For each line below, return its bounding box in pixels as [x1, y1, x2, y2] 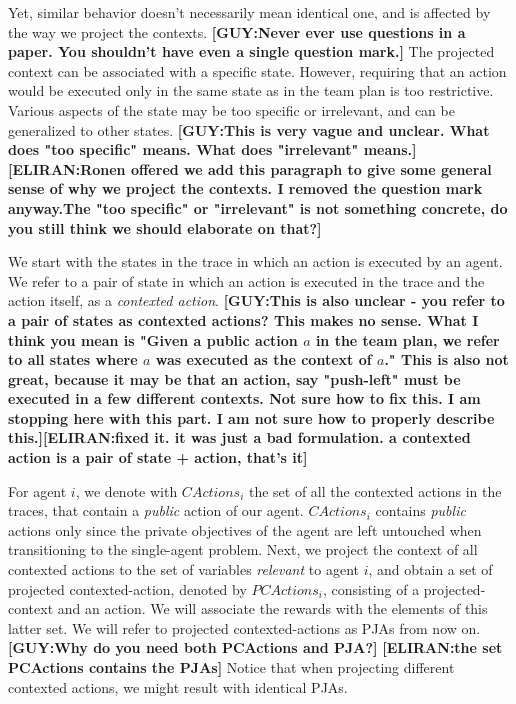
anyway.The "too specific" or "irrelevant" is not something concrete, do [8, 197, 508, 218]
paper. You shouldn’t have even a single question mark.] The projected [8, 41, 495, 62]
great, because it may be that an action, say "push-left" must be [8, 368, 461, 389]
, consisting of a [322, 578, 420, 599]
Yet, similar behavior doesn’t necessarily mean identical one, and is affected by [8, 2, 491, 22]
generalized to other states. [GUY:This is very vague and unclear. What [8, 119, 490, 140]
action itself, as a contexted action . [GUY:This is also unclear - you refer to [8, 290, 505, 311]
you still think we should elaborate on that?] [8, 217, 322, 238]
